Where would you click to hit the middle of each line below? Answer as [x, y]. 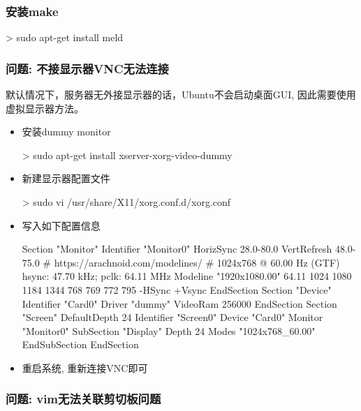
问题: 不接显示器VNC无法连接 [87, 68]
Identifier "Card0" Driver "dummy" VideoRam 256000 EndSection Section [179, 303]
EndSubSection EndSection [80, 344]
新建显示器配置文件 [66, 178]
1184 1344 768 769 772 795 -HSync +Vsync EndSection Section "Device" [177, 289]
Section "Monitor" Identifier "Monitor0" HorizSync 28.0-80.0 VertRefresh [177, 249]
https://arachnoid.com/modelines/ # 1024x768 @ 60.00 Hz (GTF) [197, 262]
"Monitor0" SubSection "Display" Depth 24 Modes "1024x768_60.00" [169, 330]
